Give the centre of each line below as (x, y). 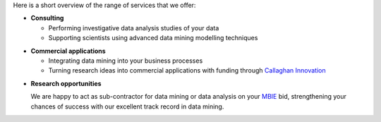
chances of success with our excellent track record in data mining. (127, 106)
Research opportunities (66, 83)
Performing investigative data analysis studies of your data (134, 28)
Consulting (47, 18)
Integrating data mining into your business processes (126, 61)
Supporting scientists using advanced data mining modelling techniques (153, 38)
